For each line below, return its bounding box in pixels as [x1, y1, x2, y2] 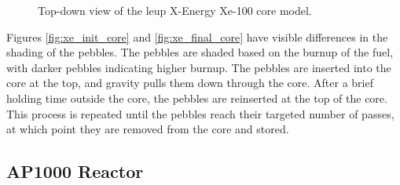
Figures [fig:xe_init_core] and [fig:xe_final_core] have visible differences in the [6, 28, 388, 45]
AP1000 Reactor [6, 159, 144, 183]
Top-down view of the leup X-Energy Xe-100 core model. [38, 2, 312, 18]
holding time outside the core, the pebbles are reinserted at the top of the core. [6, 89, 387, 106]
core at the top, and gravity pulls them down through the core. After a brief [6, 74, 373, 91]
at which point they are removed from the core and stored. [6, 121, 289, 137]
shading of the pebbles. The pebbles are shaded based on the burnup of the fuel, [6, 44, 394, 60]
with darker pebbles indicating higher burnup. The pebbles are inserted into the [6, 59, 391, 75]
